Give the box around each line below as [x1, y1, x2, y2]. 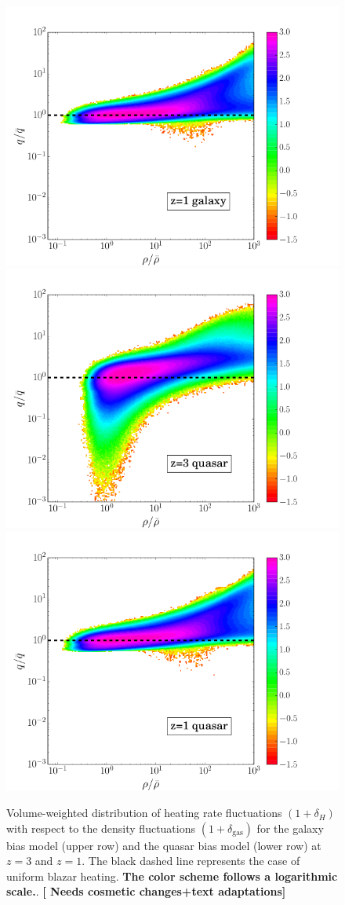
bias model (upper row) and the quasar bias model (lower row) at [6, 837, 321, 853]
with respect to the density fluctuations [6, 819, 195, 836]
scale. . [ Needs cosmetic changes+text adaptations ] [6, 883, 286, 900]
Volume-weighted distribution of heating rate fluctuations [6, 804, 282, 821]
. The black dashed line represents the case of [82, 852, 300, 869]
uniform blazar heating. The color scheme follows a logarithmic [6, 867, 338, 884]
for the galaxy [256, 819, 324, 836]
